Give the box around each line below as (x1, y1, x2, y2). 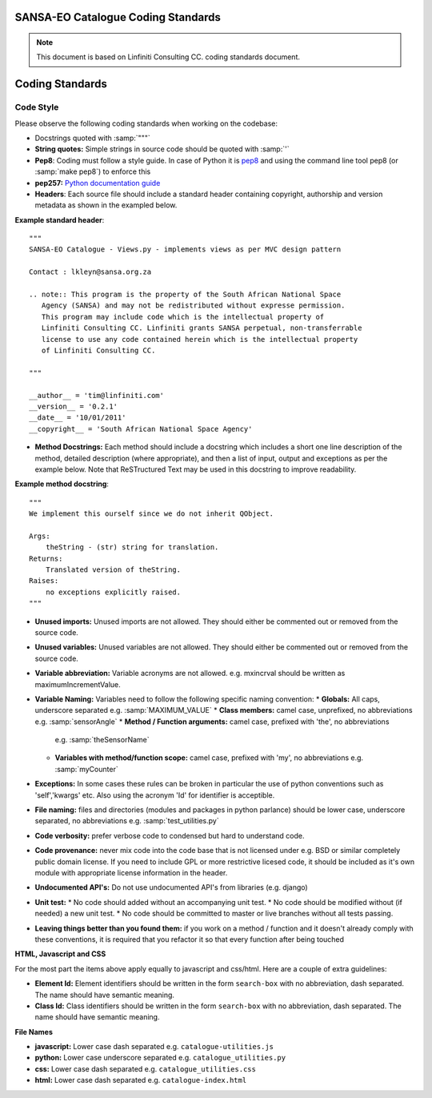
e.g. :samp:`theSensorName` (54, 735, 150, 745)
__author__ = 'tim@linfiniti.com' (29, 391, 164, 400)
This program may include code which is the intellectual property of (41, 312, 325, 321)
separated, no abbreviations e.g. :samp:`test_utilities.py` (34, 816, 219, 826)
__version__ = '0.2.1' (29, 401, 118, 411)
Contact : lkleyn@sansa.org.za (29, 267, 152, 276)
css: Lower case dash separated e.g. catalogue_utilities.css (34, 1064, 256, 1073)
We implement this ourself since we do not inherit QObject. (29, 509, 274, 518)
